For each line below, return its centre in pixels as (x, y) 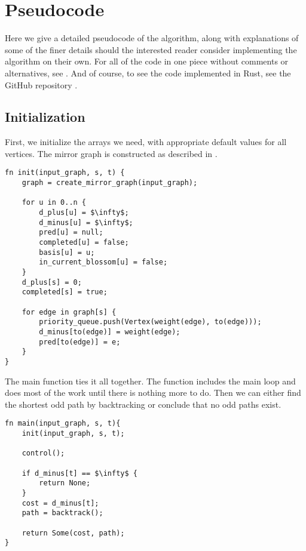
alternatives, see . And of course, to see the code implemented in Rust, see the (148, 73)
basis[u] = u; (67, 252)
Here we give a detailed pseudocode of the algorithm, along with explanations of (152, 38)
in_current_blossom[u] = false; (103, 262)
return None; (65, 483)
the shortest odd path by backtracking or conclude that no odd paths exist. (143, 404)
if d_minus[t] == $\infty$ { (79, 473)
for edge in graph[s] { (69, 312)
